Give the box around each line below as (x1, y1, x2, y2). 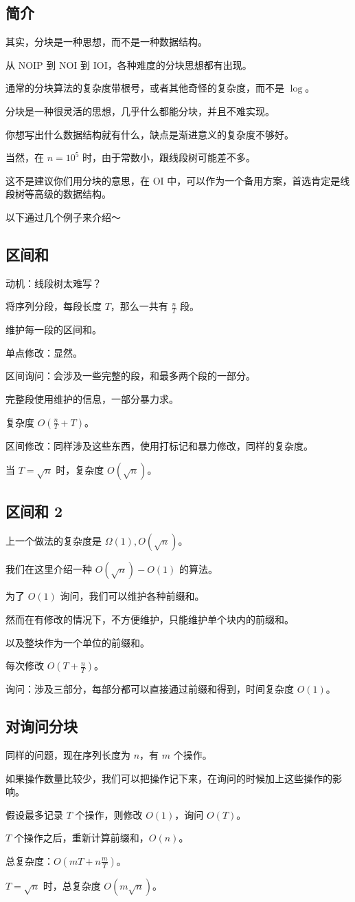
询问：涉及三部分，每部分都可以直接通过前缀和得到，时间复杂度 (5, 682, 294, 696)
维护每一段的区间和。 (5, 322, 102, 337)
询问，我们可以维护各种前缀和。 (60, 589, 205, 603)
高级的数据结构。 (34, 187, 111, 201)
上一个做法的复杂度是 (5, 534, 102, 548)
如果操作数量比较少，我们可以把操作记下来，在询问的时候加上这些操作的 (5, 770, 332, 785)
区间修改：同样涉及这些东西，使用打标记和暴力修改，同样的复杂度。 (5, 438, 313, 452)
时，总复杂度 (43, 878, 101, 892)
